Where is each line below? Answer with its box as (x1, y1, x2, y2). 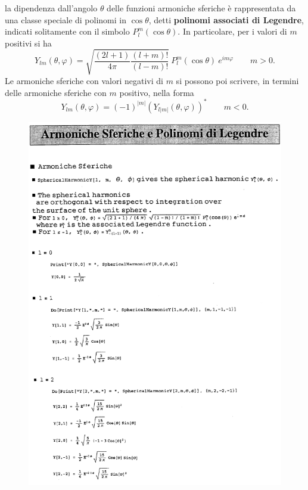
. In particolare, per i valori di (178, 25, 287, 38)
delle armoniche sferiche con (5, 86, 107, 98)
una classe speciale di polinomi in (5, 13, 127, 26)
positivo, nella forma (119, 86, 194, 98)
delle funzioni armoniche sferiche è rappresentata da (107, 2, 296, 14)
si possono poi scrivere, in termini (176, 74, 299, 86)
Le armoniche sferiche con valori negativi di (5, 74, 163, 86)
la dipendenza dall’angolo (5, 2, 98, 14)
